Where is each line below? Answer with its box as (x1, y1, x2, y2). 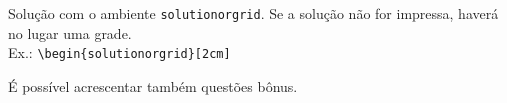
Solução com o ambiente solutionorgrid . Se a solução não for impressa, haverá (8, 3, 499, 23)
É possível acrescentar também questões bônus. (8, 75, 298, 96)
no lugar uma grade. (8, 22, 132, 43)
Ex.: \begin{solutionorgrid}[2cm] (8, 42, 231, 63)
